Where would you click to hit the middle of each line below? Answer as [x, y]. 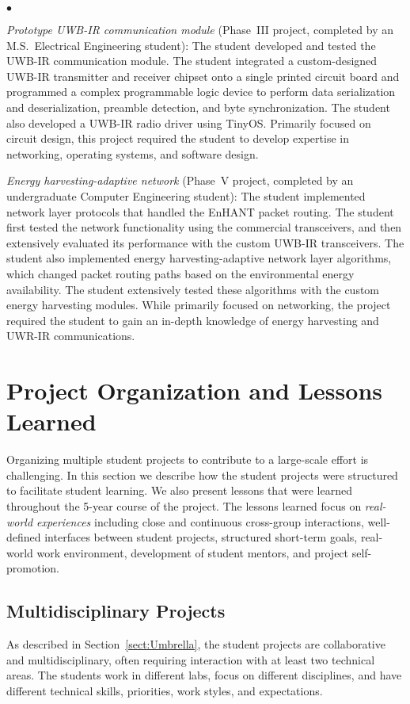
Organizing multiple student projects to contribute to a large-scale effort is [188, 459]
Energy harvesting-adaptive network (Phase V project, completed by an [180, 180]
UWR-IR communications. [71, 336]
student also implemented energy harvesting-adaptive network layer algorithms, [199, 258]
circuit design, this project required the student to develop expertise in [178, 138]
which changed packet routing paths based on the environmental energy [180, 273]
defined [24, 537]
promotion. [33, 568]
